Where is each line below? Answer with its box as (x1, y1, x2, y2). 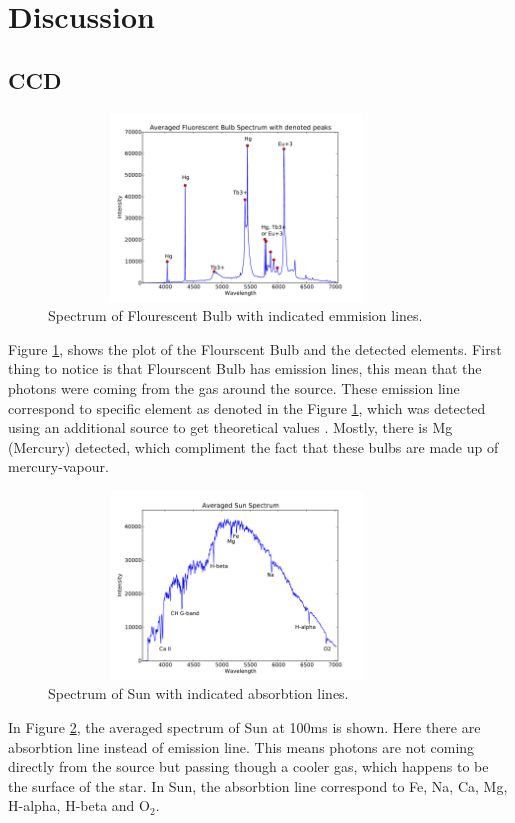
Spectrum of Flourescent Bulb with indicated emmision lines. (48, 305, 423, 326)
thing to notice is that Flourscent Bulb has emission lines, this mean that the (8, 358, 482, 379)
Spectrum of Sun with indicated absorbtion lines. (48, 683, 349, 704)
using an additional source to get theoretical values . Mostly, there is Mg (8, 417, 453, 438)
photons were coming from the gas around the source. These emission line (8, 377, 460, 398)
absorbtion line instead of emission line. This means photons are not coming (8, 736, 475, 757)
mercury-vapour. (8, 456, 109, 477)
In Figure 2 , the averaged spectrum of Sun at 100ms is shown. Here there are (8, 717, 481, 738)
